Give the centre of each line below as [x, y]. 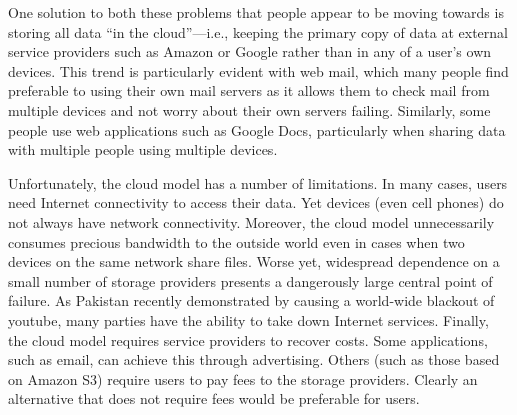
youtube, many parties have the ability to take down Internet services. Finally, [248, 319]
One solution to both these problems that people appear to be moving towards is [256, 12]
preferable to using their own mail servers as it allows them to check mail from [249, 90]
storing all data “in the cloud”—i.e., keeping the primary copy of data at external [258, 31]
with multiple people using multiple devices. [143, 149]
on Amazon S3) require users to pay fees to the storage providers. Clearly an [243, 378]
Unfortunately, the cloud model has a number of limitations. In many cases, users [258, 182]
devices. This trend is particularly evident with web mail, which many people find [258, 70]
